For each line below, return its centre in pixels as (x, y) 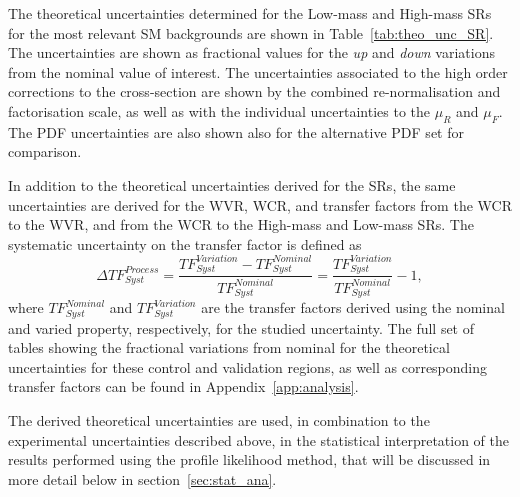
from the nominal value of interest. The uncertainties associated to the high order (258, 71)
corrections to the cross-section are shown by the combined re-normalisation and (254, 91)
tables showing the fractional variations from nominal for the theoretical (229, 347)
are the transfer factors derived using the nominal (353, 307)
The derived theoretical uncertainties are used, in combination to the (219, 419)
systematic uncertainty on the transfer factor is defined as (185, 243)
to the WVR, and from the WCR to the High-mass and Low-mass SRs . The (241, 224)
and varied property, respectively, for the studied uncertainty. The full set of (241, 327)
